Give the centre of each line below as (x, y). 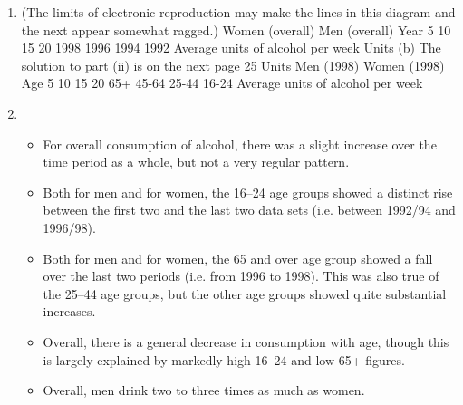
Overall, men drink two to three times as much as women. (204, 390)
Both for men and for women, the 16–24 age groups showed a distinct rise (248, 192)
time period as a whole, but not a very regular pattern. (196, 162)
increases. (69, 311)
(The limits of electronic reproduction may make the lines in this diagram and (238, 12)
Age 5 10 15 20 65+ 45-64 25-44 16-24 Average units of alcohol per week (222, 83)
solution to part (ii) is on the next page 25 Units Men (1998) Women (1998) (233, 65)
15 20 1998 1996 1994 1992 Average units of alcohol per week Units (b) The (231, 48)
